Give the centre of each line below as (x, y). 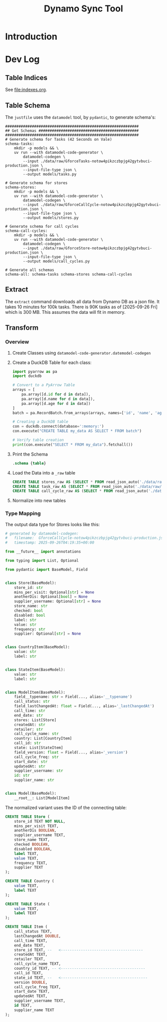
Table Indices (26, 78)
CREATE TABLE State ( (28, 904)
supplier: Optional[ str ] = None (47, 634)
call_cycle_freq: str (36, 757)
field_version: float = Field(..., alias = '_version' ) (71, 752)
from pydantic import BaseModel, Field (46, 569)
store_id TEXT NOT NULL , (40, 821)
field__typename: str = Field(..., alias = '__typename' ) (73, 697)
